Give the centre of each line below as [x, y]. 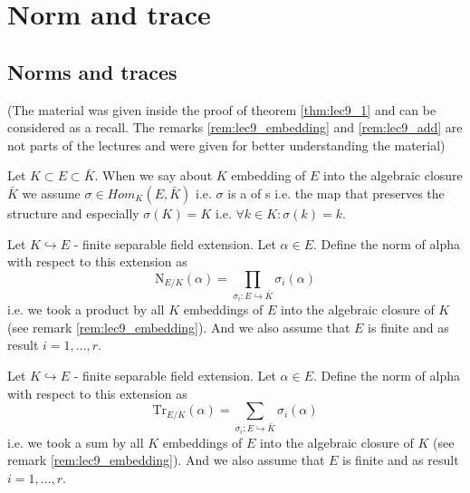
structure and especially [73, 213]
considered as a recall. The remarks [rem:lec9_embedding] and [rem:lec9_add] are [235, 127]
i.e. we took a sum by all [76, 442]
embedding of [269, 175]
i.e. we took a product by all [86, 309]
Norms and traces [92, 71]
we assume [51, 193]
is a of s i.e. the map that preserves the [336, 193]
